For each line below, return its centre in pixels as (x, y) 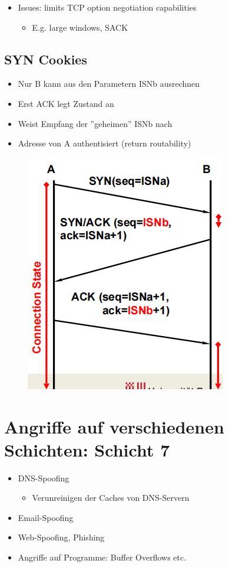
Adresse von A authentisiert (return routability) (104, 143)
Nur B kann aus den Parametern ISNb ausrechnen (109, 84)
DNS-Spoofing (44, 478)
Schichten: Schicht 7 (87, 449)
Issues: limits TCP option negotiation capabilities (107, 7)
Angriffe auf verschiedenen (114, 426)
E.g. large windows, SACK (80, 27)
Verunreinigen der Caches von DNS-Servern (111, 498)
